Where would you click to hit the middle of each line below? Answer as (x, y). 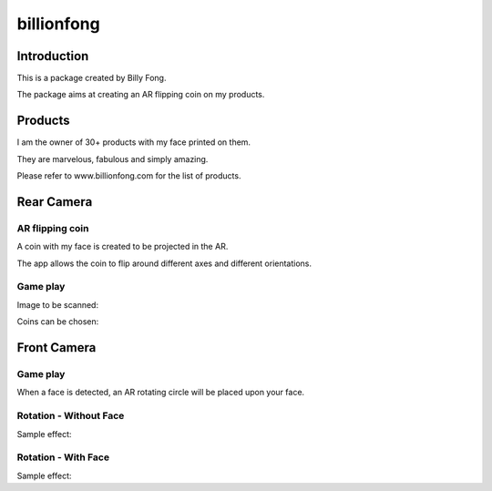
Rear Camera (55, 202)
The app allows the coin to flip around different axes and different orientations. (164, 263)
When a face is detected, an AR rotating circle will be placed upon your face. (161, 393)
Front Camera (56, 348)
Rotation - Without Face (71, 416)
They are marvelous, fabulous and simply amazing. (113, 159)
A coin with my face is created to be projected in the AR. (123, 247)
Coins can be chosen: (58, 322)
